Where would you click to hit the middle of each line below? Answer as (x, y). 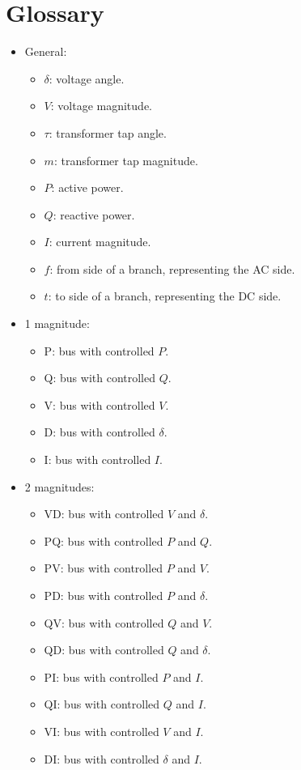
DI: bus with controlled (102, 758)
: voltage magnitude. (101, 106)
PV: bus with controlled (104, 568)
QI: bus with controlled (102, 704)
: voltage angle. (87, 78)
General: (46, 51)
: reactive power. (94, 214)
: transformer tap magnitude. (126, 160)
